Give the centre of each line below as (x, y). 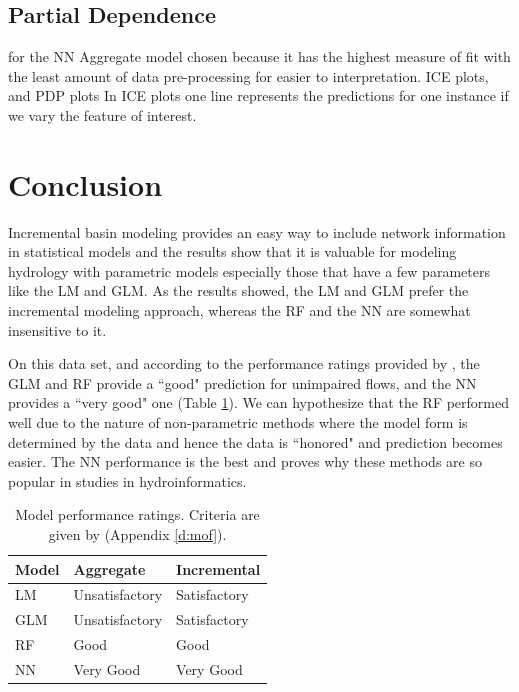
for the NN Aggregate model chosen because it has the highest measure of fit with (259, 56)
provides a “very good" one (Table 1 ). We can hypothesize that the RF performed (258, 402)
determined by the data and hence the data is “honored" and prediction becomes (255, 441)
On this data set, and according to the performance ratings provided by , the (244, 363)
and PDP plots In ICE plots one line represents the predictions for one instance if (258, 95)
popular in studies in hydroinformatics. (127, 480)
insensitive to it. (57, 329)
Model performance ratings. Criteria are (137, 514)
